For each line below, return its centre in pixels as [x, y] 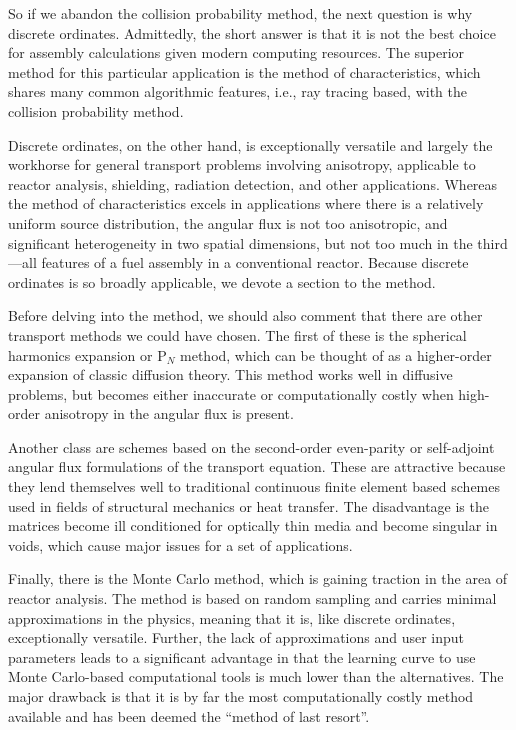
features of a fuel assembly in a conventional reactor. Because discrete [255, 262]
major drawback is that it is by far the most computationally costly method [241, 696]
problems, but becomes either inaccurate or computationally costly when [231, 393]
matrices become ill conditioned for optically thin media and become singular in [253, 525]
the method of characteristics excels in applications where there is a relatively [246, 203]
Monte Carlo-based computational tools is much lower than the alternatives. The [256, 676]
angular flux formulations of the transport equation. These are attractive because [257, 466]
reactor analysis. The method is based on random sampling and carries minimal [252, 598]
